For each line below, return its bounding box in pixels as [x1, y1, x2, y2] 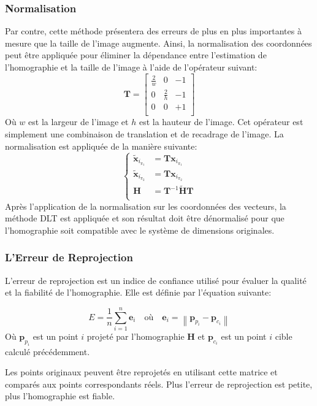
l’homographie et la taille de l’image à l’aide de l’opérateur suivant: [5, 61, 258, 73]
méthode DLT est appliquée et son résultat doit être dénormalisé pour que [5, 212, 285, 224]
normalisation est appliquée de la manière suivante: [5, 139, 197, 152]
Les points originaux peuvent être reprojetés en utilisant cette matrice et [5, 366, 278, 378]
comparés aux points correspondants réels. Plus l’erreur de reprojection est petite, [5, 377, 313, 390]
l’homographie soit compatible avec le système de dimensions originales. [5, 223, 275, 236]
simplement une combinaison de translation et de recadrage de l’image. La [5, 128, 284, 140]
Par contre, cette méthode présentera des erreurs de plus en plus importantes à [5, 25, 302, 37]
